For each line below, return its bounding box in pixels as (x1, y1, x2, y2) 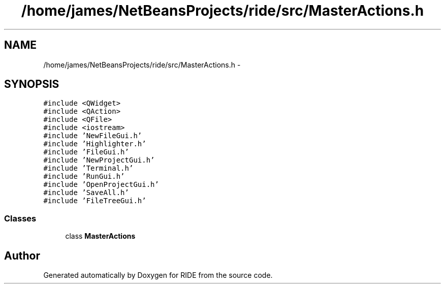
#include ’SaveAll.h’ (43, 188, 129, 197)
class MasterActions (65, 232, 136, 241)
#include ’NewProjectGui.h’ (43, 156, 155, 165)
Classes (4, 213, 37, 223)
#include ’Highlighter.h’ (43, 140, 146, 148)
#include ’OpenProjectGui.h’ (43, 180, 159, 189)
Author (4, 249, 40, 262)
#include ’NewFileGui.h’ (43, 132, 142, 140)
